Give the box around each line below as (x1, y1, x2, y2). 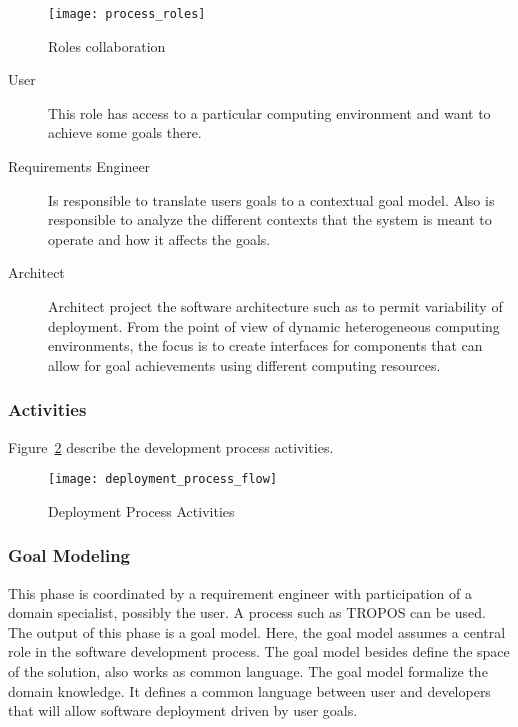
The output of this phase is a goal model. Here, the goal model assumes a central (8, 621, 506, 642)
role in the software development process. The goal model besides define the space (8, 641, 510, 662)
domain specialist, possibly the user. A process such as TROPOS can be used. (8, 602, 486, 623)
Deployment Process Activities (48, 500, 235, 521)
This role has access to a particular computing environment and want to (48, 102, 491, 123)
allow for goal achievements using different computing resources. (48, 354, 441, 375)
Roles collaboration (48, 35, 166, 56)
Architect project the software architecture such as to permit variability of (48, 296, 503, 316)
